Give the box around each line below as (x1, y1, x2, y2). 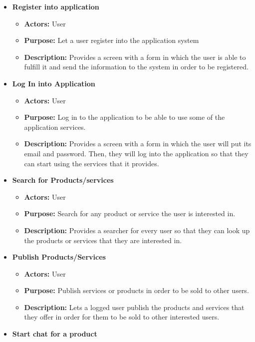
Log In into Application (12, 78, 95, 88)
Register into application (12, 1, 99, 11)
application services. (24, 121, 86, 132)
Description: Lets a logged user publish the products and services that (24, 302, 245, 312)
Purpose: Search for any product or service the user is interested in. (24, 208, 236, 219)
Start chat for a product (12, 329, 97, 339)
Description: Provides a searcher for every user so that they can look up (24, 225, 250, 235)
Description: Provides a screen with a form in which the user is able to (24, 51, 246, 62)
